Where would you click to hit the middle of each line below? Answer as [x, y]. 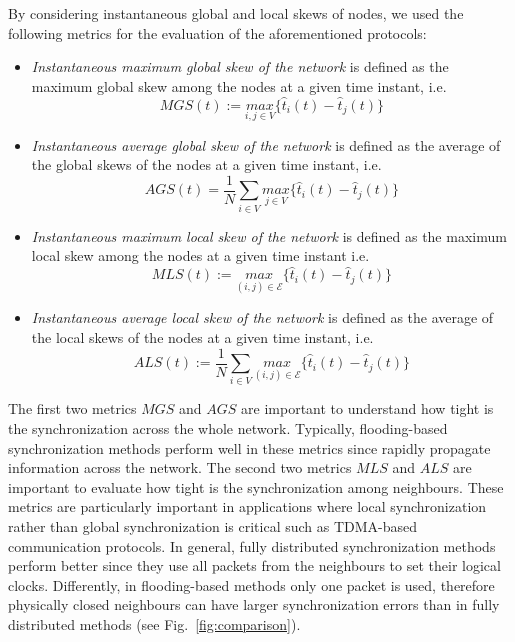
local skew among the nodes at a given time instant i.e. [200, 255]
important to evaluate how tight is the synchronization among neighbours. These [256, 486]
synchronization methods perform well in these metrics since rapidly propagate [249, 447]
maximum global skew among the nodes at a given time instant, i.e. [239, 85]
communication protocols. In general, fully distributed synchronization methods [252, 545]
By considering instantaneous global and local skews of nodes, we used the [236, 13]
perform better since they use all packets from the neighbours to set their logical [254, 565]
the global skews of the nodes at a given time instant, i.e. [206, 164]
